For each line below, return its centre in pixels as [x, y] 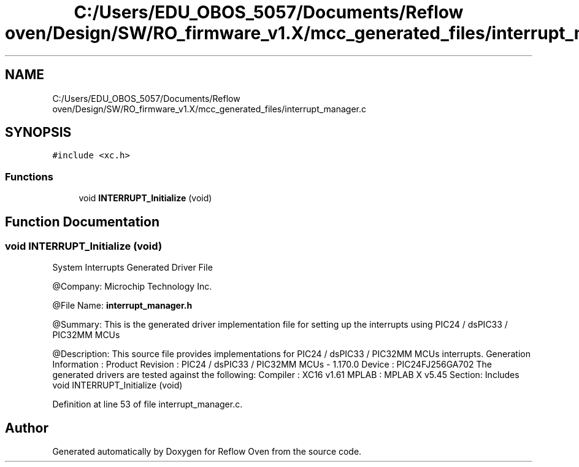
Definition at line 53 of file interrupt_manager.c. [148, 404]
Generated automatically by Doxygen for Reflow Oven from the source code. [207, 452]
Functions [29, 176]
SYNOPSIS [38, 133]
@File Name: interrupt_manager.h [122, 306]
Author [27, 428]
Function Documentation [82, 222]
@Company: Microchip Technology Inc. [132, 287]
